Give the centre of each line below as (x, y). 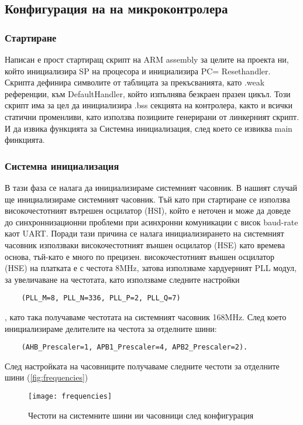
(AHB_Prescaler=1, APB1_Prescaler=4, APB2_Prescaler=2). (135, 347)
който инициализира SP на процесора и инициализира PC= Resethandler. (138, 71)
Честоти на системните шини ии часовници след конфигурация (141, 415)
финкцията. (25, 140)
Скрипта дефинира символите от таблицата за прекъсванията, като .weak (135, 82)
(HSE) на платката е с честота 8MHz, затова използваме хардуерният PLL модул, (151, 268)
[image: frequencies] (70, 396)
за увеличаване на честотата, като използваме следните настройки (122, 279)
